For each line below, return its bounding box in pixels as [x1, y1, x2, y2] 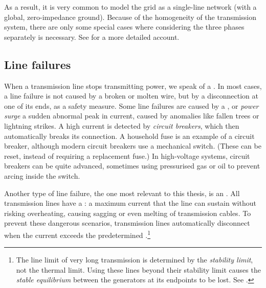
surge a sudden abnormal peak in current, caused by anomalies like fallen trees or [4, 110, 259, 121]
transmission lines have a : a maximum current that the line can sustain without [4, 198, 256, 208]
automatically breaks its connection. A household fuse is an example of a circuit [4, 130, 255, 141]
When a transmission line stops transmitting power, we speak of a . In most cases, [4, 80, 262, 91]
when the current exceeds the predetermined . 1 [4, 228, 151, 240]
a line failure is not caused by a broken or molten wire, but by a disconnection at [4, 90, 258, 101]
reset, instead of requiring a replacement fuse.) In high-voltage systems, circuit [4, 150, 250, 161]
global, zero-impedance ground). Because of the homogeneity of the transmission [4, 11, 256, 22]
